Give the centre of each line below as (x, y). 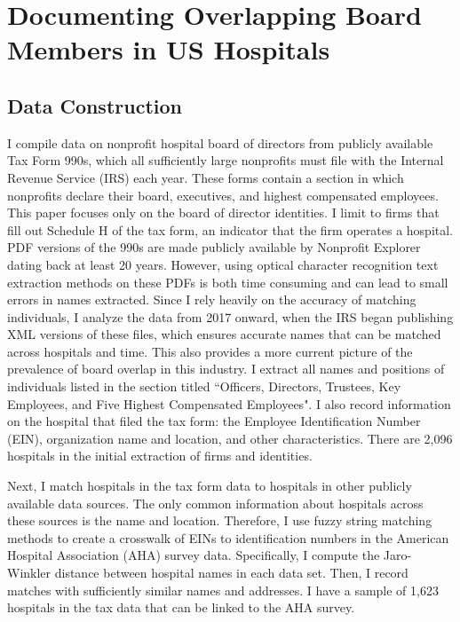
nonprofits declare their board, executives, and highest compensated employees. (223, 195)
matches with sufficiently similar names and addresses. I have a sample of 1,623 (223, 590)
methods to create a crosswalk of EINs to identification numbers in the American (228, 537)
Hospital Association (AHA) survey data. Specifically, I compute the (194, 555)
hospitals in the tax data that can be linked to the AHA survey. (181, 607)
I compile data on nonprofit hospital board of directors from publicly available (220, 142)
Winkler (29, 573)
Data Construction (95, 105)
